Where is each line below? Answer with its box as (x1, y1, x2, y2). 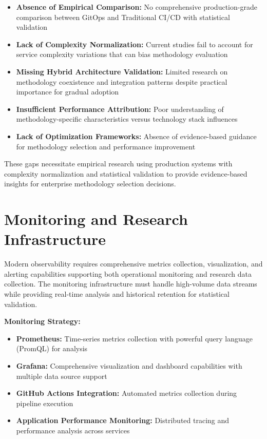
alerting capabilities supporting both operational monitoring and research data (4, 268, 252, 279)
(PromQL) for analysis (16, 343, 88, 354)
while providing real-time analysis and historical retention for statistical (4, 289, 230, 299)
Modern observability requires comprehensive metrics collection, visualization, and (4, 258, 263, 269)
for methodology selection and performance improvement (16, 141, 196, 151)
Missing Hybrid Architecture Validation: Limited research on (16, 66, 228, 77)
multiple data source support (16, 370, 107, 381)
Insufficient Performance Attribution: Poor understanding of (16, 103, 224, 114)
